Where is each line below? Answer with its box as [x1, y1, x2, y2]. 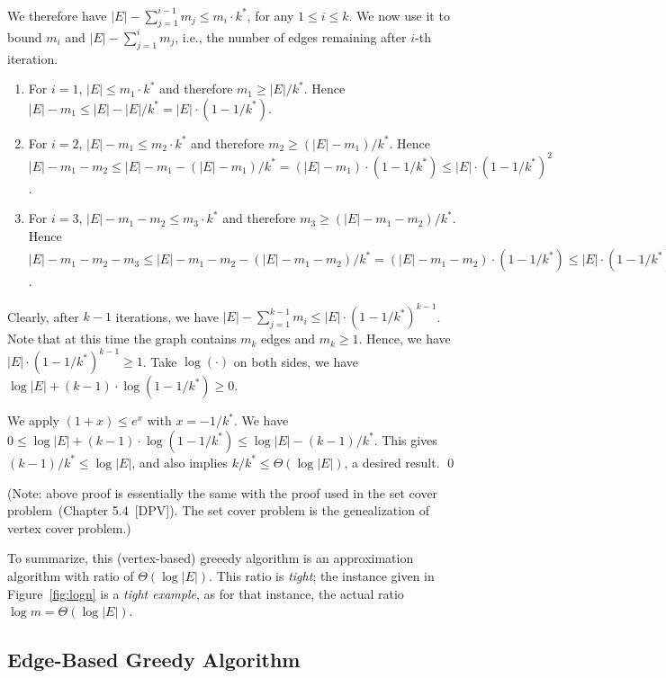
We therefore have [7, 5, 107, 24]
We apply [7, 411, 59, 430]
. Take [142, 352, 177, 370]
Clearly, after [7, 307, 79, 326]
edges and [261, 329, 315, 348]
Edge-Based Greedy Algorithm [7, 646, 301, 674]
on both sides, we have [233, 352, 359, 370]
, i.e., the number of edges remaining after [175, 27, 407, 46]
